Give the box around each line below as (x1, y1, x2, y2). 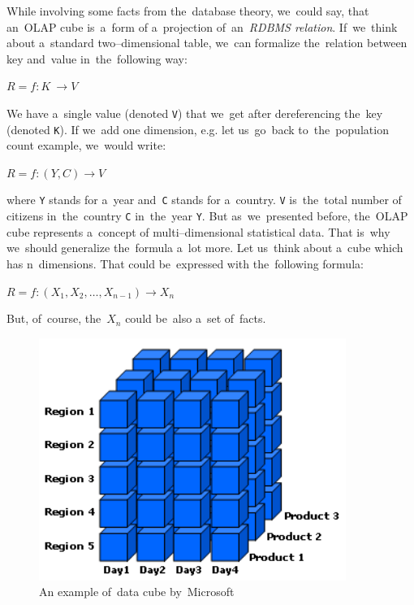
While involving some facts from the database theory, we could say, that (6, 2, 369, 19)
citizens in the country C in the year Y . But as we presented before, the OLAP (6, 207, 408, 224)
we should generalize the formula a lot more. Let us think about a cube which (6, 239, 403, 256)
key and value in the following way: (6, 50, 188, 67)
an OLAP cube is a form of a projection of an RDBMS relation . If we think (6, 18, 398, 35)
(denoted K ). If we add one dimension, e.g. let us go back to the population (6, 120, 389, 137)
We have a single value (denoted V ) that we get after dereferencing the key (6, 104, 383, 121)
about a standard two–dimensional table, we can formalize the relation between (6, 34, 408, 51)
